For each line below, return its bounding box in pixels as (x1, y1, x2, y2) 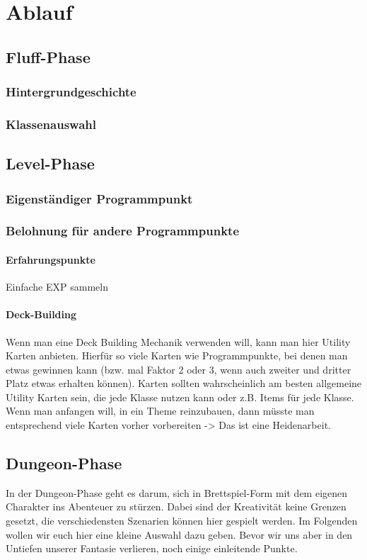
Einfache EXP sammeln (6, 279, 108, 294)
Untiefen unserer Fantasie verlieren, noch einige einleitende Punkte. (6, 541, 298, 556)
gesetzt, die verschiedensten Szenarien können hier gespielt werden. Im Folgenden (6, 513, 358, 528)
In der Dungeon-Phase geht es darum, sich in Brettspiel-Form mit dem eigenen (6, 485, 348, 500)
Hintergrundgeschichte (6, 83, 136, 101)
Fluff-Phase (6, 45, 91, 67)
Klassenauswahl (6, 115, 96, 133)
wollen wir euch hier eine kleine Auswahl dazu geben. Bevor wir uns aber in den (6, 527, 353, 542)
